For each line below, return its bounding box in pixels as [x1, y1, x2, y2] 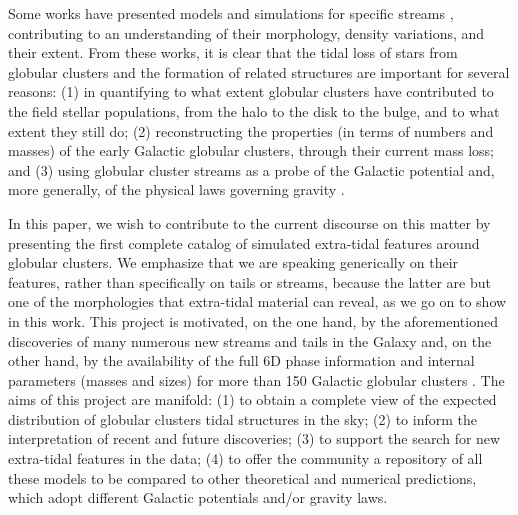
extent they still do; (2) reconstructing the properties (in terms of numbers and [8, 120, 494, 141]
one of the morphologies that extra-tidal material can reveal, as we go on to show [8, 291, 507, 312]
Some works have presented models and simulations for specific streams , [8, 3, 454, 23]
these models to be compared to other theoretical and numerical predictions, [8, 467, 477, 488]
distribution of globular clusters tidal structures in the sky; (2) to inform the [8, 408, 477, 429]
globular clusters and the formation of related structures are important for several [8, 61, 510, 82]
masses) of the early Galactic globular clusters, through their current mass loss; [8, 140, 494, 161]
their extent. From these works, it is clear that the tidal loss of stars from [8, 42, 458, 63]
